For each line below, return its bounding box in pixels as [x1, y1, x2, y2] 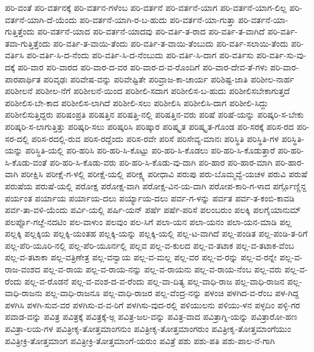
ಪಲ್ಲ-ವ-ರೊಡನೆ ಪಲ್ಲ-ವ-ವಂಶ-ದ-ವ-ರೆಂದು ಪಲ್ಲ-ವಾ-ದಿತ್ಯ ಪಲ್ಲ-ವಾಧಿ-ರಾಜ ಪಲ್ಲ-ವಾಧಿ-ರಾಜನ [24, 274, 285, 287]
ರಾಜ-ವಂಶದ [5, 263, 41, 276]
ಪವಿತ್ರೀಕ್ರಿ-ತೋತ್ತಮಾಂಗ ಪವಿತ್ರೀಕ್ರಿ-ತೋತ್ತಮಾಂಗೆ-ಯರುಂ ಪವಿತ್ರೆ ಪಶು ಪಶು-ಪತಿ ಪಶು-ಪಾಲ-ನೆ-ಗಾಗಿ [5, 334, 275, 347]
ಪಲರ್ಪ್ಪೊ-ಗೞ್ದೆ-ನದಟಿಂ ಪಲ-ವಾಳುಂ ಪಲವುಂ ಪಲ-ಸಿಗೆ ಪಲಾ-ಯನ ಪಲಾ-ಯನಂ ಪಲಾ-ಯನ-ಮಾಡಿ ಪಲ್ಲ [5, 215, 292, 228]
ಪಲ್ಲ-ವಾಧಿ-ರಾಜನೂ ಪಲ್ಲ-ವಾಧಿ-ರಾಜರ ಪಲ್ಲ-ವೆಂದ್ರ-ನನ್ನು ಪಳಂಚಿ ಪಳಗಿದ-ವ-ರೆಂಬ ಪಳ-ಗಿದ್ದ [45, 286, 299, 299]
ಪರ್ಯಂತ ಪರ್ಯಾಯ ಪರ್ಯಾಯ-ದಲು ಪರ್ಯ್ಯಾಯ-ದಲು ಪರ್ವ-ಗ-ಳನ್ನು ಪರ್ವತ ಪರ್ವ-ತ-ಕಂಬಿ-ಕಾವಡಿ [5, 191, 295, 204]
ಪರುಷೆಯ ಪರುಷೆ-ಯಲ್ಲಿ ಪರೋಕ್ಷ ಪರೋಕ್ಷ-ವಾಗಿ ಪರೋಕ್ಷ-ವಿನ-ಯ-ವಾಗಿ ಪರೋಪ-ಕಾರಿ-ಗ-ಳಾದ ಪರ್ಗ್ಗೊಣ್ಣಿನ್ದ [5, 179, 307, 192]
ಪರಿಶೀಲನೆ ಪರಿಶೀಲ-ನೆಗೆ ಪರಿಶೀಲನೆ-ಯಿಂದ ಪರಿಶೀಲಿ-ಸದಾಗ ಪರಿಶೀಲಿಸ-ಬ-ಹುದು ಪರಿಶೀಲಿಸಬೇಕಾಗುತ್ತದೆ [5, 84, 290, 97]
